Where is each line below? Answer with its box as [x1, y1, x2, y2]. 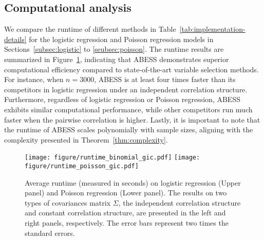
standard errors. [25, 227, 75, 238]
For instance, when [4, 74, 64, 85]
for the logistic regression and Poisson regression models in [29, 33, 214, 44]
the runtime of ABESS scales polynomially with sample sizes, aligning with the [4, 124, 253, 135]
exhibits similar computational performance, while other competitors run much [4, 104, 253, 114]
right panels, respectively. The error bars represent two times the [25, 217, 229, 228]
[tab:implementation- [179, 24, 246, 34]
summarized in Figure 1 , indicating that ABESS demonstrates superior [4, 53, 229, 64]
